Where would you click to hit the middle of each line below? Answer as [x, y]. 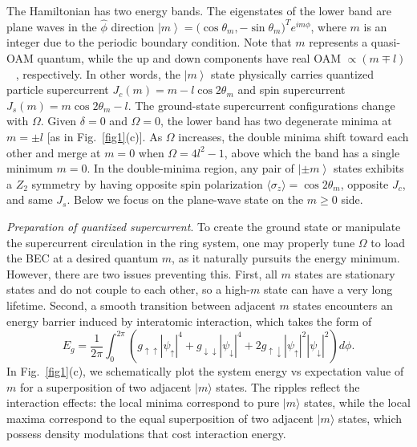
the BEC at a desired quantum [83, 258]
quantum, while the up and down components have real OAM [189, 58]
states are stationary [345, 273]
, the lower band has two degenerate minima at [276, 121]
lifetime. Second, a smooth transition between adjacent [141, 305]
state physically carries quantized [293, 73]
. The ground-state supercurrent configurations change [261, 105]
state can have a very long [328, 289]
